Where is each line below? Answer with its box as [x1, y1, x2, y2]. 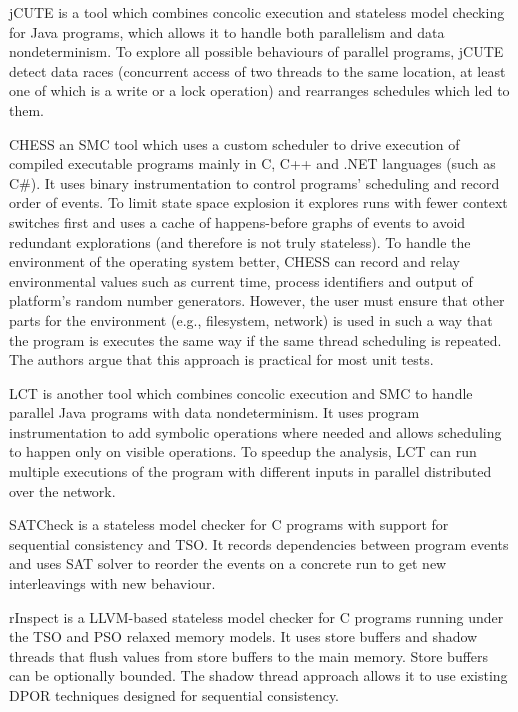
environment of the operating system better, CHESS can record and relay [9, 251, 460, 272]
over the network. [9, 480, 116, 501]
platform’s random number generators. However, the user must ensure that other [9, 290, 505, 311]
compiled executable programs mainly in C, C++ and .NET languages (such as [9, 153, 496, 174]
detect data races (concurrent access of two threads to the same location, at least [9, 60, 506, 81]
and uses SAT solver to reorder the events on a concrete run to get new [9, 553, 447, 574]
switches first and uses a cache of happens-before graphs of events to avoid [9, 211, 466, 232]
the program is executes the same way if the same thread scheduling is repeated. [9, 329, 502, 350]
